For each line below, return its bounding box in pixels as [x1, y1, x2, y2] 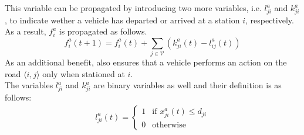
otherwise [152, 121, 186, 130]
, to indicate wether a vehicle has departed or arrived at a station [5, 13, 240, 26]
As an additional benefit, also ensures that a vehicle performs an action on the [5, 56, 287, 68]
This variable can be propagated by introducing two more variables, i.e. [5, 2, 262, 13]
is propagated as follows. [59, 25, 147, 37]
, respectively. [245, 13, 294, 26]
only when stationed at [42, 67, 125, 79]
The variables [5, 79, 53, 91]
